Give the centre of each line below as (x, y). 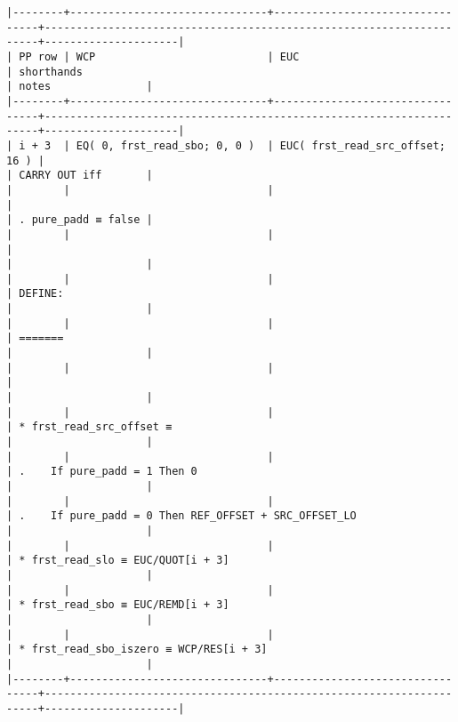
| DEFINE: (35, 294)
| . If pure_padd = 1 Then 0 (102, 472)
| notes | (80, 87)
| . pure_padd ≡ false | (80, 220)
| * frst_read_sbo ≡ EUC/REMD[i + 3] (118, 605)
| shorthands (44, 72)
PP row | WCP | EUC (159, 56)
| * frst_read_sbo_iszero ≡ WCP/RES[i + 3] (137, 650)
